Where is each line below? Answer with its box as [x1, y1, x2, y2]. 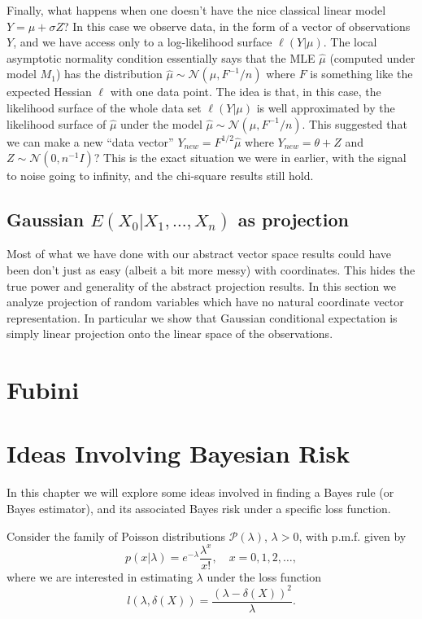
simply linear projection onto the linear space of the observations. [7, 325, 333, 342]
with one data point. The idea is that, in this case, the [110, 83, 381, 100]
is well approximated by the [256, 99, 395, 116]
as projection [237, 207, 349, 232]
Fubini [7, 373, 80, 406]
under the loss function [207, 568, 321, 585]
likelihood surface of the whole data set [7, 99, 202, 116]
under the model [120, 115, 202, 132]
